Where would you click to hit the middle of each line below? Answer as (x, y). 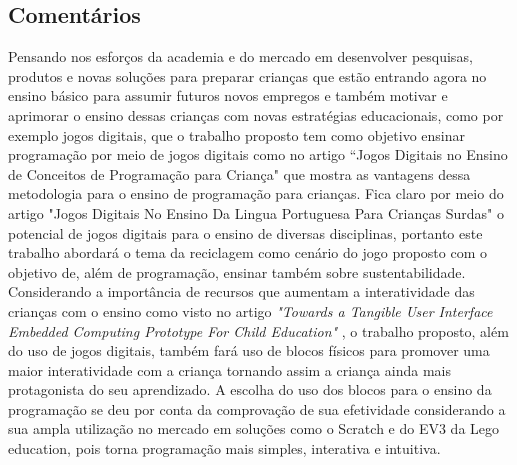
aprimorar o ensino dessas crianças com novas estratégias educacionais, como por (256, 114)
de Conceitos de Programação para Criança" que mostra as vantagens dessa (239, 173)
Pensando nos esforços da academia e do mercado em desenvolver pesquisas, (240, 56)
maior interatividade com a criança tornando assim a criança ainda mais (229, 369)
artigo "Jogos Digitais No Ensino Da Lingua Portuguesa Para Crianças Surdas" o (256, 212)
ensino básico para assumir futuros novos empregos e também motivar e (228, 95)
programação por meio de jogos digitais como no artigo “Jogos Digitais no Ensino (258, 154)
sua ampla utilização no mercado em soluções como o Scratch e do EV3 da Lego (254, 428)
